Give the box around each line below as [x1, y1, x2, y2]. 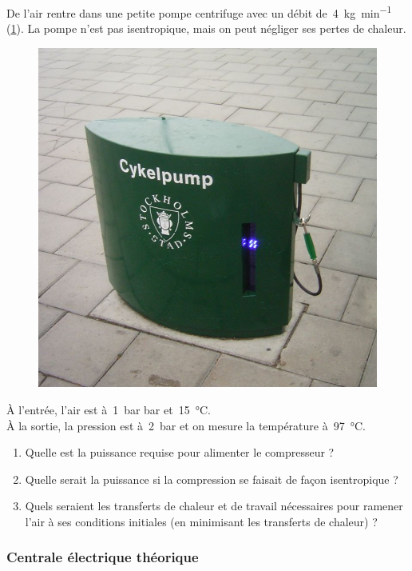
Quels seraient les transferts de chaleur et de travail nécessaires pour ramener [25, 497, 403, 514]
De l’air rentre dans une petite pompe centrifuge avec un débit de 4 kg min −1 [6, 2, 392, 21]
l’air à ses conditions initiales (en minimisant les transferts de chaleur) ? [25, 513, 378, 529]
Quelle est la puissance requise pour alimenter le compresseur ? [25, 444, 335, 461]
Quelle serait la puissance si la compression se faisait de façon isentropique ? [25, 470, 398, 487]
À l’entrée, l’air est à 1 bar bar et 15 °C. [6, 401, 211, 417]
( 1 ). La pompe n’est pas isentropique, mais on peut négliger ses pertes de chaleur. [6, 20, 406, 37]
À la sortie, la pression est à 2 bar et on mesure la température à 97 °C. [6, 417, 366, 433]
